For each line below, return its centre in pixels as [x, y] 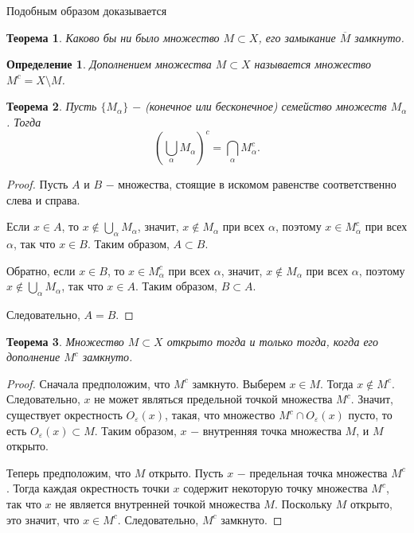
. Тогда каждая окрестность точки [88, 488]
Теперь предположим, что [69, 472]
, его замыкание [297, 37]
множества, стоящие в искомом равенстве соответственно [257, 184]
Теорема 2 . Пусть [52, 106]
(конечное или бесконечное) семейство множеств [266, 106]
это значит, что [43, 519]
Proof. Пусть [37, 184]
